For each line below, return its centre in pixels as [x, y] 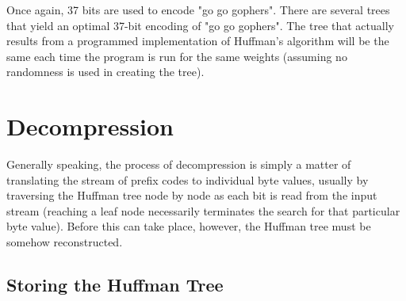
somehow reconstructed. [65, 242]
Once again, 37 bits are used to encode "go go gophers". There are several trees [198, 10]
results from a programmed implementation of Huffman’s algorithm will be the [198, 41]
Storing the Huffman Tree [115, 285]
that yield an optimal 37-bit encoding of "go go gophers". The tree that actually [200, 25]
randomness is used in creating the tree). [105, 72]
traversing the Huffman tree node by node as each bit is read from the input [192, 195]
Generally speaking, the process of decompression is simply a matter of [179, 164]
